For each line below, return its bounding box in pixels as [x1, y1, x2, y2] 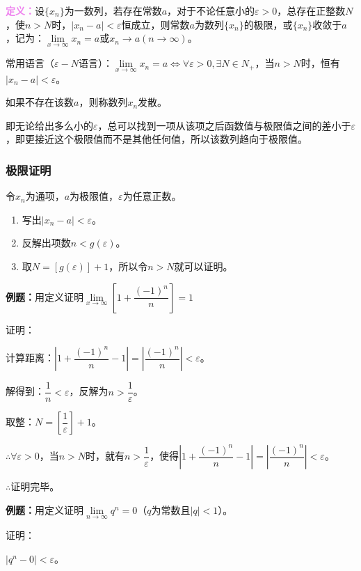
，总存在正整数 [277, 3, 346, 17]
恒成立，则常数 [121, 17, 190, 31]
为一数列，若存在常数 [64, 3, 162, 17]
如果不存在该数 [6, 95, 74, 109]
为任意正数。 [122, 189, 182, 203]
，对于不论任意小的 [167, 3, 255, 17]
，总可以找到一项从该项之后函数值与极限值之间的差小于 [97, 118, 351, 132]
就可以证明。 [174, 259, 233, 273]
